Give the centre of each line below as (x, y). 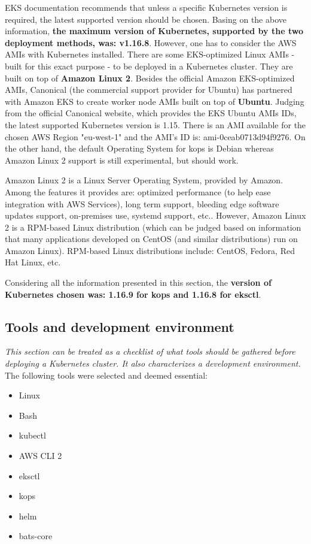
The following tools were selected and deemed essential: (106, 375)
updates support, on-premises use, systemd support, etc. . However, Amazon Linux (155, 215)
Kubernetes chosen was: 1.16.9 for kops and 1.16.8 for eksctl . (133, 294)
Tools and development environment (120, 326)
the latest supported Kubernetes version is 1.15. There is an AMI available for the (155, 124)
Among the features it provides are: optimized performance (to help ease (138, 191)
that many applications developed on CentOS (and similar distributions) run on (151, 239)
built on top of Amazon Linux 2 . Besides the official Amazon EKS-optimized (150, 78)
